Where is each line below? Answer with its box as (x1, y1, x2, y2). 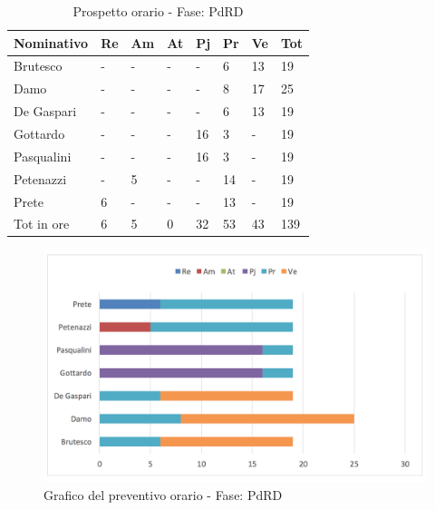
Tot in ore (14, 214, 70, 233)
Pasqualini (14, 146, 72, 165)
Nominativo (14, 33, 89, 52)
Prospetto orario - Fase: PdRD (72, 2, 244, 20)
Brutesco (14, 56, 63, 75)
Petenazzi (14, 169, 67, 188)
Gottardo (14, 123, 65, 142)
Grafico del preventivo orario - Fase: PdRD (43, 485, 283, 504)
